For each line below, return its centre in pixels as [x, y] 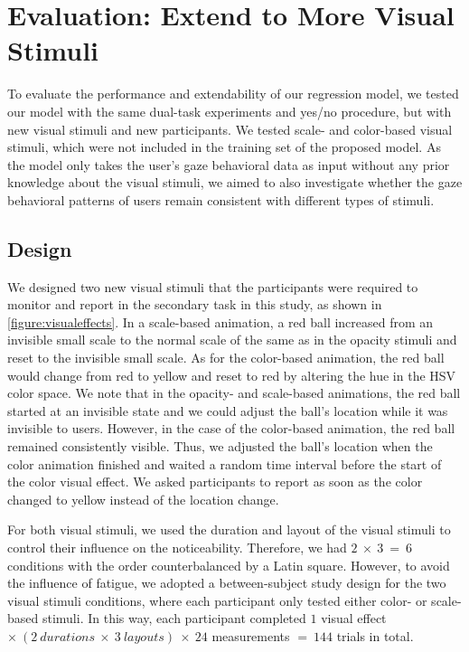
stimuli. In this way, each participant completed [174, 618]
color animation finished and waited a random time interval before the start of [225, 463]
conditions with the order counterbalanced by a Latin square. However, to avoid [229, 565]
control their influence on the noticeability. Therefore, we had [177, 547]
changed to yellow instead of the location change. [143, 499]
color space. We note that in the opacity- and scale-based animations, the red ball [234, 393]
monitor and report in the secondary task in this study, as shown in [195, 304]
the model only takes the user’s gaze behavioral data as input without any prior [229, 164]
